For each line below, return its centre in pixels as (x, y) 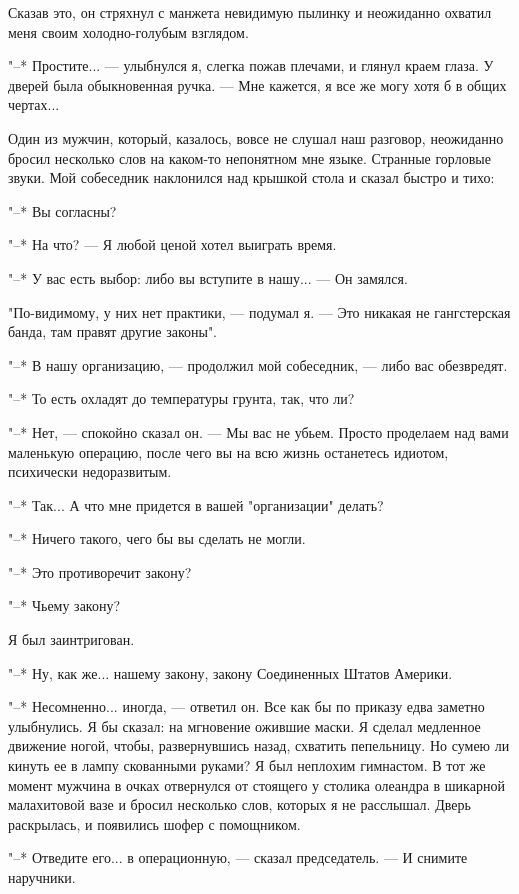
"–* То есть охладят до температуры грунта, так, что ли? (181, 398)
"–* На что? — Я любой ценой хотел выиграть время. (172, 244)
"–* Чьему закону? (64, 605)
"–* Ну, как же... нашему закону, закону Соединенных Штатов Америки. (230, 672)
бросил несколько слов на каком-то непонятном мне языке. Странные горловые (249, 157)
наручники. (42, 877)
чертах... (34, 104)
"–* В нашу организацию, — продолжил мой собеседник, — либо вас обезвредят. (258, 364)
